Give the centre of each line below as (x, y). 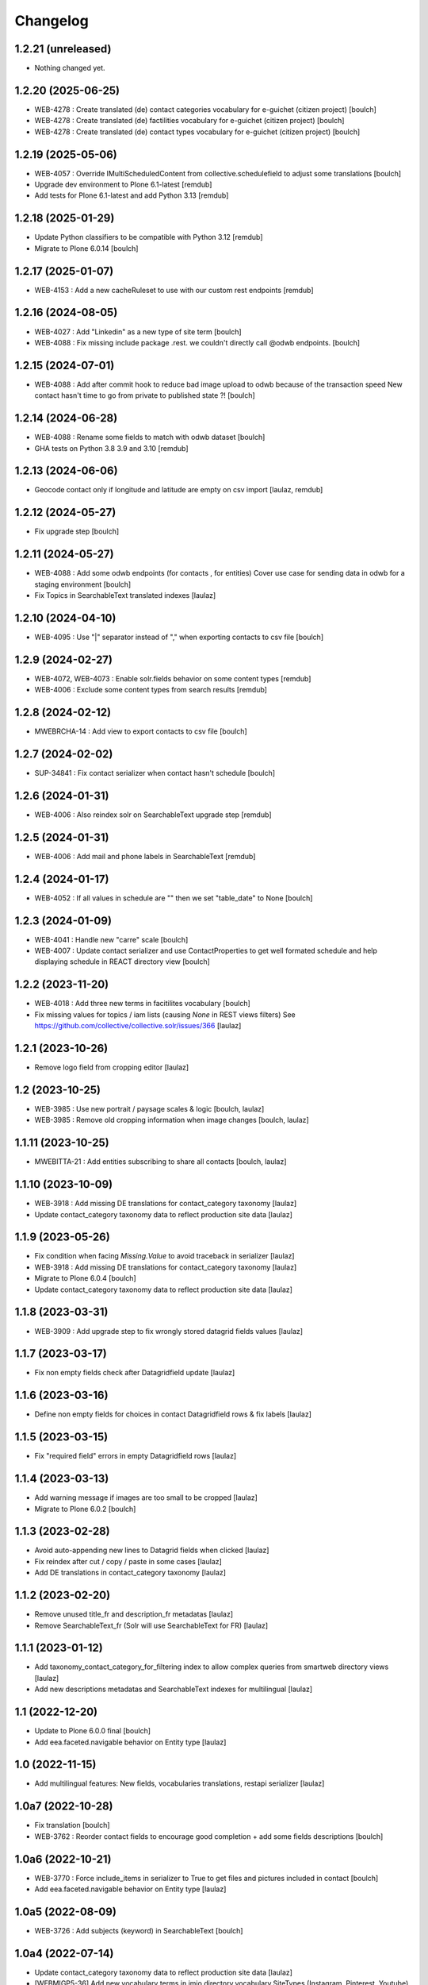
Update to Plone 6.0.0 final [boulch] (92, 1731)
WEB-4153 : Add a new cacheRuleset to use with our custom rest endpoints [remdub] (174, 290)
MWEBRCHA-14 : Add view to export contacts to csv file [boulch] (141, 731)
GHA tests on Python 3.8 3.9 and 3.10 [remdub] (112, 448)
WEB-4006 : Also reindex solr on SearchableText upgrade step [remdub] (153, 815)
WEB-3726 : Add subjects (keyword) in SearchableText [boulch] (139, 1930)
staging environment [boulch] (83, 584)
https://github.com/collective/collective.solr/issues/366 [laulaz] (138, 1026)
